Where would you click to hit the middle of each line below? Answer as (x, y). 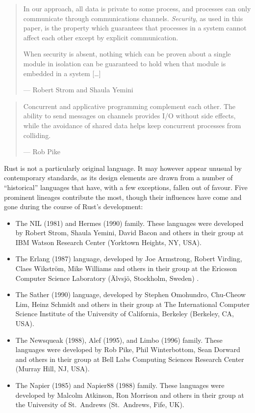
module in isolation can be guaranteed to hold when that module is (125, 63)
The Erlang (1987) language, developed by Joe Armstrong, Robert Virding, (129, 259)
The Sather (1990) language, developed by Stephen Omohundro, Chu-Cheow (130, 294)
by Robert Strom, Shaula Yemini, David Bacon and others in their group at (129, 233)
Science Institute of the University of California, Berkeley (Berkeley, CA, (125, 314)
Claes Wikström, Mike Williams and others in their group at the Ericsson (126, 268)
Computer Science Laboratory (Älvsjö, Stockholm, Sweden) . (107, 278)
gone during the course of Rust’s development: (74, 206)
